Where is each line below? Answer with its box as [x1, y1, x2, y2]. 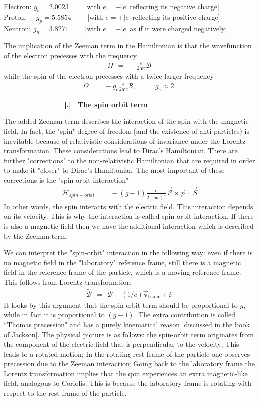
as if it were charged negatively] [130, 23, 227, 33]
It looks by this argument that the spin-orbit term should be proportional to [4, 299, 238, 310]
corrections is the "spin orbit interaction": [4, 175, 130, 185]
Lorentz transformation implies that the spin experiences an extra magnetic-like [4, 368, 248, 378]
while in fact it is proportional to [4, 309, 105, 320]
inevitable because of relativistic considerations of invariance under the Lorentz [4, 135, 246, 146]
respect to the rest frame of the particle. [4, 388, 127, 398]
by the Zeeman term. [4, 230, 68, 241]
